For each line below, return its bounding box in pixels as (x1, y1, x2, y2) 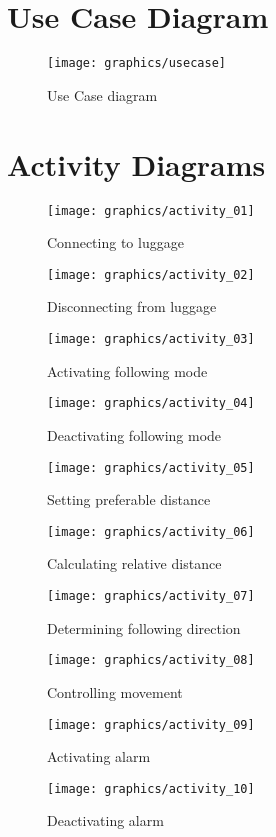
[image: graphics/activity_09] (47, 717, 255, 732)
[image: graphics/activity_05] (47, 460, 255, 475)
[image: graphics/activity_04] (47, 396, 255, 411)
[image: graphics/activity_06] (47, 524, 255, 539)
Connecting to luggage (47, 232, 184, 253)
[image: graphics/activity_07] (47, 589, 255, 603)
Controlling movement (47, 681, 183, 702)
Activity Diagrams (7, 143, 266, 184)
